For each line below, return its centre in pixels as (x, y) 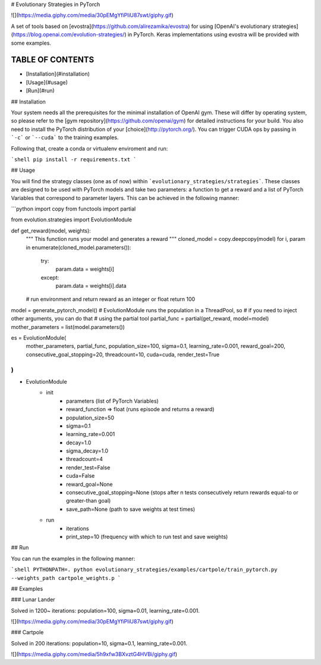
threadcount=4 (85, 459)
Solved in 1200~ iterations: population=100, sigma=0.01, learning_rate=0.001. (106, 610)
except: (50, 277)
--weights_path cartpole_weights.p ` (66, 578)
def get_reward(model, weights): (51, 230)
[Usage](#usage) (47, 82)
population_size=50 (90, 418)
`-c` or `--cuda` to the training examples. (65, 137)
